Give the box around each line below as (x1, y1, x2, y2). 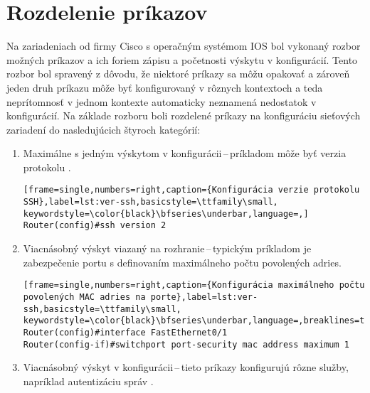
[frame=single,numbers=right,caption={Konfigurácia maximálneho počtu (23, 280, 365, 291)
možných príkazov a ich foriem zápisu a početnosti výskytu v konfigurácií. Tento (6, 52, 358, 67)
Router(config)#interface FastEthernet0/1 (23, 327, 228, 338)
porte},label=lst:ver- (150, 291, 258, 302)
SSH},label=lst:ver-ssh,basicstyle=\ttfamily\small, (23, 197, 278, 208)
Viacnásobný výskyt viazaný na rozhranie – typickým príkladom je (23, 241, 312, 256)
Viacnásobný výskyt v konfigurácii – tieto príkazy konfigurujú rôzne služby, (23, 360, 349, 375)
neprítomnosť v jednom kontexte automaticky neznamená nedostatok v (6, 94, 317, 109)
